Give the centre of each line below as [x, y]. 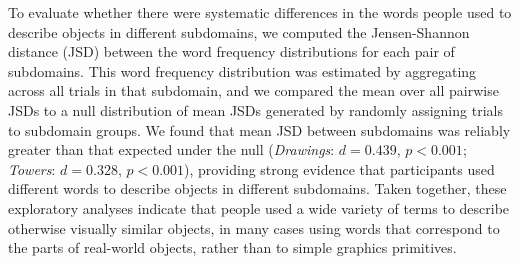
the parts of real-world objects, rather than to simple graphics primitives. [232, 247]
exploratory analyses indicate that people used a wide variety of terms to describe [259, 207]
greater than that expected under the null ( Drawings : [171, 149]
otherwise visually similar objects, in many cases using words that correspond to [254, 227]
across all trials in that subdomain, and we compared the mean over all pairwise [253, 90]
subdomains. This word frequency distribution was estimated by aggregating [242, 70]
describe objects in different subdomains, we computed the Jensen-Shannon [239, 31]
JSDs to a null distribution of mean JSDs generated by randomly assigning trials [255, 109]
